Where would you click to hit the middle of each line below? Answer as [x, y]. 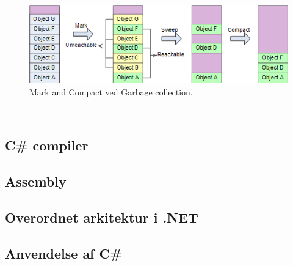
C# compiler [47, 145]
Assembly [36, 181]
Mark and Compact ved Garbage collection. [111, 91]
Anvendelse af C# [64, 253]
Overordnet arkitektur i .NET [102, 217]
